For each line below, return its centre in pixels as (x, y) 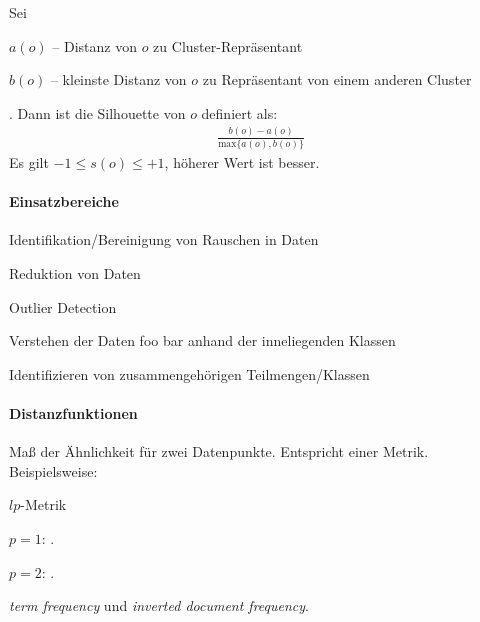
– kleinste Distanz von (118, 79)
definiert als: (239, 112)
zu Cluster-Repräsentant (228, 45)
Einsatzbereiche (64, 201)
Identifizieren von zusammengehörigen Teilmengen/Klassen (189, 373)
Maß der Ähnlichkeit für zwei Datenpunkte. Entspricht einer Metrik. (219, 451)
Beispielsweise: (53, 470)
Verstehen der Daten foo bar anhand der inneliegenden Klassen (202, 340)
